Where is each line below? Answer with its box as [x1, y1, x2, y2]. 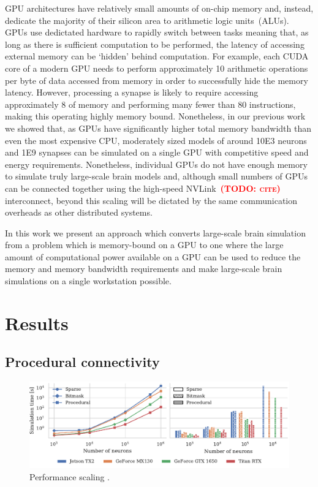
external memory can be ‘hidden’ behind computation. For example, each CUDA [5, 50, 309, 62]
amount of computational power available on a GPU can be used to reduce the [5, 250, 301, 263]
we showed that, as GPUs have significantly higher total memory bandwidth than [5, 121, 312, 134]
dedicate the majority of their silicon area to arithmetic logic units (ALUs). [5, 13, 289, 26]
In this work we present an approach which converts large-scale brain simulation [5, 226, 306, 239]
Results [5, 310, 69, 335]
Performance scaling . [29, 470, 110, 483]
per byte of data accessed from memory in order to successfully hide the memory [5, 74, 308, 86]
